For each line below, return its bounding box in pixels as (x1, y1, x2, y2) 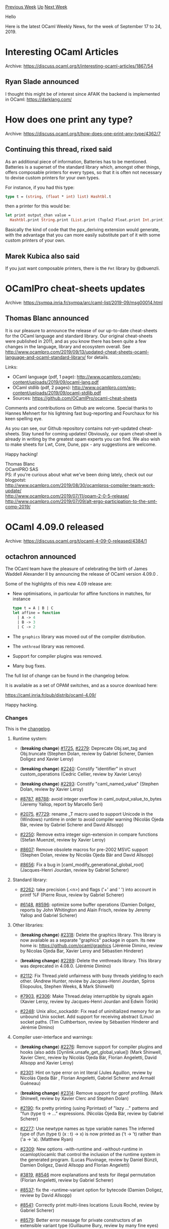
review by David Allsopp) (20, 1192, 72, 1198)
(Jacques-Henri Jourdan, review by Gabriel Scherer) (20, 867, 129, 873)
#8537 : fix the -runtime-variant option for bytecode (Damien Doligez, (20, 1187, 163, 1193)
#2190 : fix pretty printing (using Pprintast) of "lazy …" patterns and (20, 1105, 158, 1111)
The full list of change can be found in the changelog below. (5, 672, 130, 678)
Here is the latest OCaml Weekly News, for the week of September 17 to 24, (5, 24, 162, 29)
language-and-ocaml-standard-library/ (5, 354, 86, 360)
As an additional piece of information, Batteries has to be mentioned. (5, 159, 147, 165)
